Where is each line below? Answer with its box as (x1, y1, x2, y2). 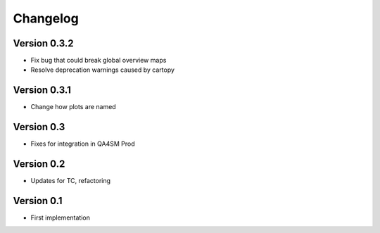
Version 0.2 (13, 158, 65, 170)
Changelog (13, 11, 79, 26)
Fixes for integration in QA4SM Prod (30, 139, 135, 148)
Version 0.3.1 (13, 84, 72, 96)
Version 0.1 (13, 194, 63, 207)
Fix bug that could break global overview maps (30, 56, 167, 65)
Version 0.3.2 (13, 37, 74, 49)
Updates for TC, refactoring (30, 177, 111, 185)
